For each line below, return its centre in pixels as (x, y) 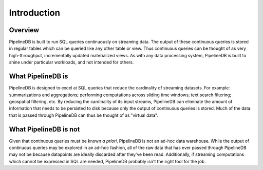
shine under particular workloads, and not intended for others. (71, 62)
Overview (24, 30)
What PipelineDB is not (44, 129)
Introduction (35, 13)
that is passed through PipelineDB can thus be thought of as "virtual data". (84, 115)
